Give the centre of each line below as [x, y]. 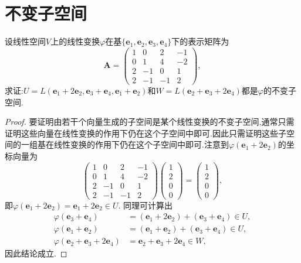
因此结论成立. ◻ [36, 253]
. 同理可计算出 [146, 205]
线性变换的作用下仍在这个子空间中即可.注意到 [141, 144]
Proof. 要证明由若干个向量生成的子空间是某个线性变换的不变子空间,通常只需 [150, 122]
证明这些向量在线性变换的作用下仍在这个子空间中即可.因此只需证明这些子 [146, 133]
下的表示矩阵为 [200, 41]
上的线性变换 [75, 41]
